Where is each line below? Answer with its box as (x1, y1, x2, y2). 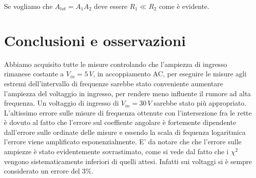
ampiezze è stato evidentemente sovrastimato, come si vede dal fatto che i (4, 146, 229, 157)
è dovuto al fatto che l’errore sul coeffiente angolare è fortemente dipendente (4, 117, 236, 127)
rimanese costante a (4, 68, 64, 79)
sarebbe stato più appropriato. (154, 98, 247, 108)
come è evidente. (159, 1, 209, 11)
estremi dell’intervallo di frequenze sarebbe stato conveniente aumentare (4, 78, 223, 88)
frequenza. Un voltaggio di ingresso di (4, 98, 119, 108)
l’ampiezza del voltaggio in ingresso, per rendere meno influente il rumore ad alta (4, 88, 251, 98)
